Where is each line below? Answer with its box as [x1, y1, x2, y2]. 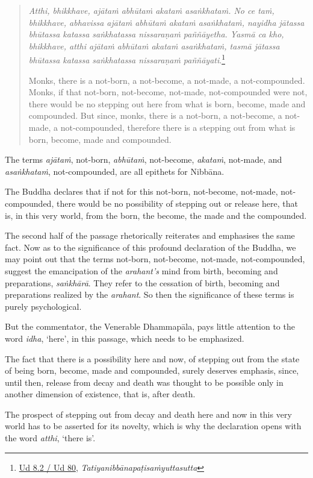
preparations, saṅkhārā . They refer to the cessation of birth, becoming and [5, 276, 280, 289]
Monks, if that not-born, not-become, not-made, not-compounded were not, [28, 86, 308, 98]
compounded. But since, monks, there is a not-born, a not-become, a [28, 109, 282, 122]
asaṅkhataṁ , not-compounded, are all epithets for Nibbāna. [5, 165, 225, 177]
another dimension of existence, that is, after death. [5, 388, 196, 400]
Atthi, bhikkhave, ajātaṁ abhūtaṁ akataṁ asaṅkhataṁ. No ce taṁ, [28, 4, 274, 16]
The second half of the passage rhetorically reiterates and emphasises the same [5, 229, 295, 242]
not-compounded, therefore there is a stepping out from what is [60, 121, 296, 133]
